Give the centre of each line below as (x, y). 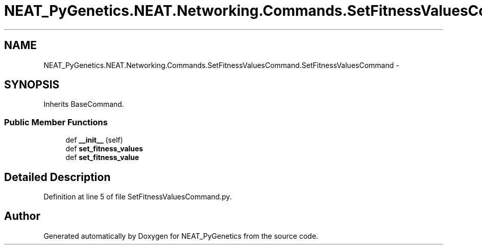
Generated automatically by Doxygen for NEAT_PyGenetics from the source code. (181, 236)
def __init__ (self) (94, 140)
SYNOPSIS (32, 85)
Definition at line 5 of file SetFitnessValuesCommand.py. (138, 197)
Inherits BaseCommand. (84, 104)
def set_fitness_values (104, 149)
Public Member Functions (56, 122)
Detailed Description (57, 177)
